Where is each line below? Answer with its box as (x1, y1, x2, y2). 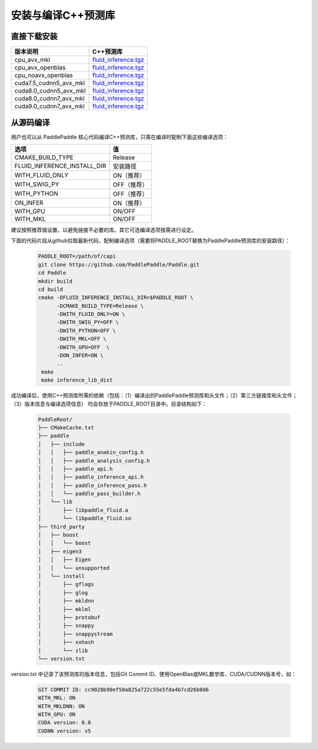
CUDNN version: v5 (38, 727, 91, 734)
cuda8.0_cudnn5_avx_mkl (14, 87, 86, 95)
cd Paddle (38, 270, 67, 277)
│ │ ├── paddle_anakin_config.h (38, 449, 144, 456)
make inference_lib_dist (41, 377, 113, 383)
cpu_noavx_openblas (14, 71, 73, 80)
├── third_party (38, 523, 85, 530)
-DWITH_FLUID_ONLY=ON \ (57, 311, 125, 318)
